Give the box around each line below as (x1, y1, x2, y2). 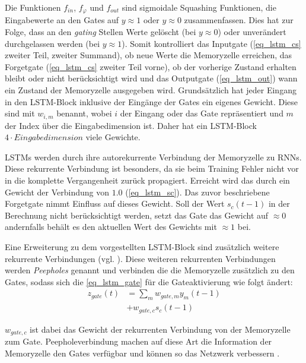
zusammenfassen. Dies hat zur (184, 14, 294, 26)
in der (268, 197, 290, 210)
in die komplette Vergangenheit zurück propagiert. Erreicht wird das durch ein (5, 174, 290, 187)
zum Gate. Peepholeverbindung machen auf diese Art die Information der (5, 335, 272, 348)
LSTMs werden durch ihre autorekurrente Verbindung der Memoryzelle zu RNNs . (5, 150, 302, 163)
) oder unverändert (218, 26, 286, 38)
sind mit (5, 107, 35, 119)
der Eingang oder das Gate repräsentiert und (120, 107, 283, 119)
